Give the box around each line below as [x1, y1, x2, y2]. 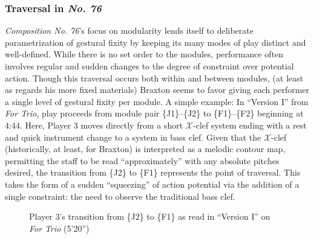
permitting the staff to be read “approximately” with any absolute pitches [5, 154, 280, 167]
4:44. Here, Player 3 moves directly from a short [5, 118, 183, 131]
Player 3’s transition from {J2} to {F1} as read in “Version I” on [29, 210, 270, 223]
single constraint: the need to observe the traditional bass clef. [5, 190, 235, 202]
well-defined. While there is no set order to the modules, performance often [5, 48, 284, 60]
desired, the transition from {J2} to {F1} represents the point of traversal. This [5, 166, 301, 179]
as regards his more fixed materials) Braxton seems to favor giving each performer [5, 83, 310, 96]
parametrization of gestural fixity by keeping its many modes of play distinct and [5, 36, 306, 48]
